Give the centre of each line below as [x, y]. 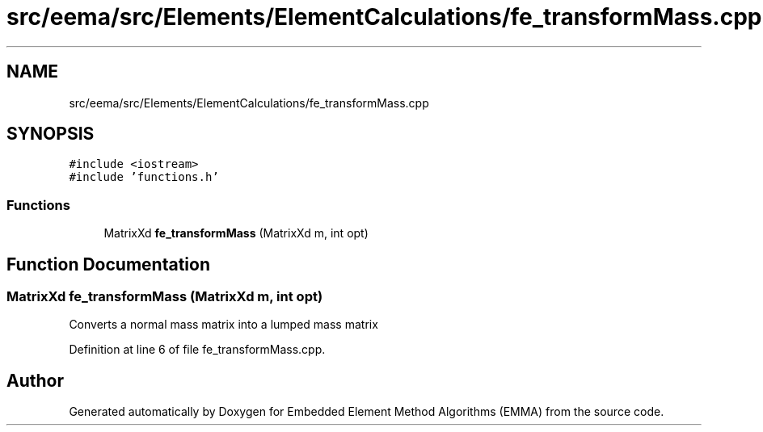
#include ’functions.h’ [144, 177]
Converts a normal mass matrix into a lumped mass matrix [223, 325]
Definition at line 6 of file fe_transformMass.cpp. [197, 350]
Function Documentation [108, 264]
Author [35, 380]
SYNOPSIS [51, 134]
